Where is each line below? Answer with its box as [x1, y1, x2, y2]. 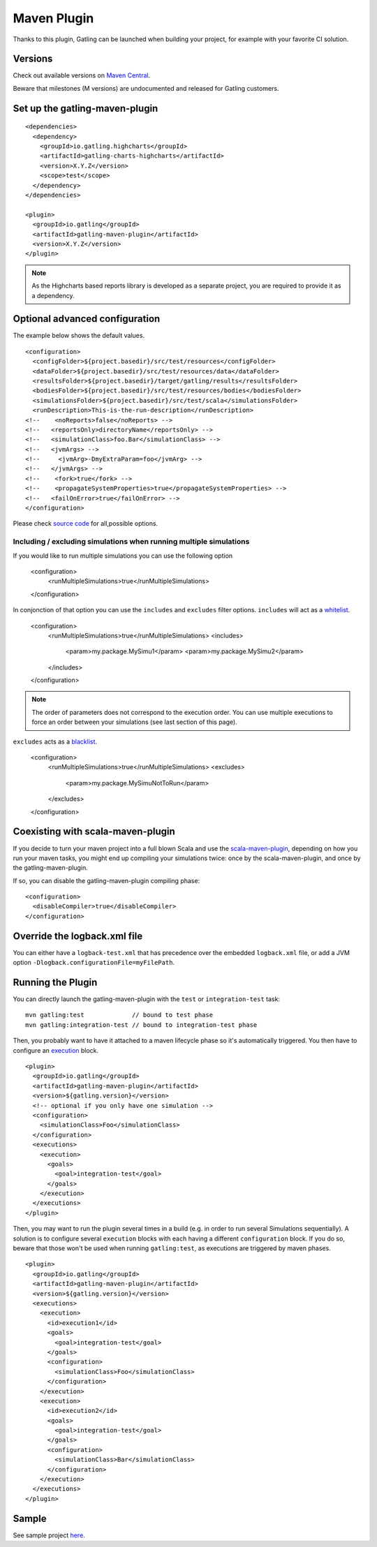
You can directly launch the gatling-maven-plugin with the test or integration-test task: [13, 995, 281, 1003]
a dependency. [31, 291, 75, 299]
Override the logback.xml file [13, 930, 143, 942]
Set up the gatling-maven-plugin [13, 102, 158, 114]
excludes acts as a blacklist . [13, 737, 98, 746]
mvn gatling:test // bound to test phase [25, 1011, 213, 1019]
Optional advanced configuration [13, 313, 161, 325]
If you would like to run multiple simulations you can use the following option [13, 552, 233, 560]
